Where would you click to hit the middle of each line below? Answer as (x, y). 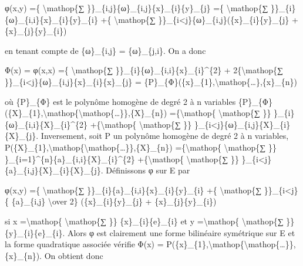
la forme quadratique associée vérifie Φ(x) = (84, 244)
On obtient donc (74, 255)
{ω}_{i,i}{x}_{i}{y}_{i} (51, 19)
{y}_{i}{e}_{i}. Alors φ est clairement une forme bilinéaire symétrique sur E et (150, 232)
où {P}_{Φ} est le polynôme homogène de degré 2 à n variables (120, 101)
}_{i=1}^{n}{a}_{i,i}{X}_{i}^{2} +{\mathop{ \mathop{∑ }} (122, 158)
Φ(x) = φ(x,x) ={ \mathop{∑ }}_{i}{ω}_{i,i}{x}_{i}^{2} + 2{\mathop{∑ (144, 70)
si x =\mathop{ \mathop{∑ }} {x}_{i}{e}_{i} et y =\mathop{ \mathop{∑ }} (150, 221)
